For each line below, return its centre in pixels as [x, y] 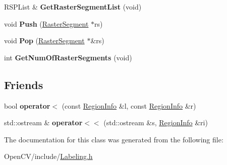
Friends [24, 84]
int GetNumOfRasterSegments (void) [68, 57]
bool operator [27, 105]
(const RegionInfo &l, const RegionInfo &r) [129, 105]
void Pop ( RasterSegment [44, 40]
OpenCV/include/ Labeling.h [48, 156]
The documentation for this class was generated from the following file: [114, 139]
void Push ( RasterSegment [46, 23]
